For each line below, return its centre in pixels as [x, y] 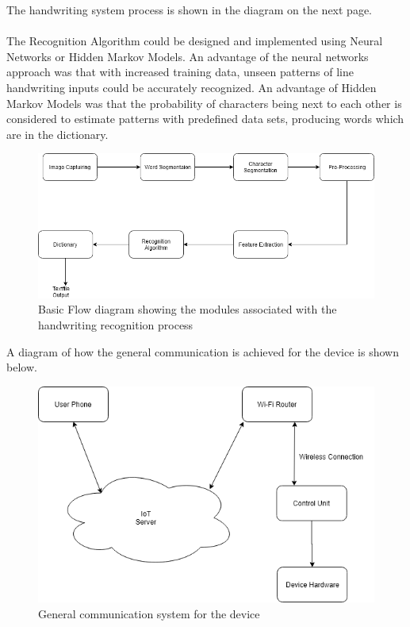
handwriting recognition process [116, 325]
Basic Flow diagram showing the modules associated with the [188, 309]
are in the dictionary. [57, 134]
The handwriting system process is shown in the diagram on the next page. [190, 10]
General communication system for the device [149, 614]
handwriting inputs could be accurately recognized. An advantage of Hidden [192, 87]
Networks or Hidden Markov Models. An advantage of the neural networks [188, 56]
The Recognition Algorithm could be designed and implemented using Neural [195, 41]
